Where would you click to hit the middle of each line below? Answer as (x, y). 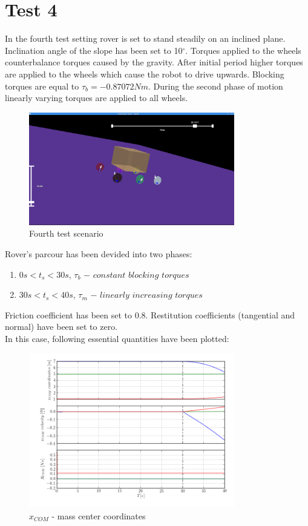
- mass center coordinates (99, 515)
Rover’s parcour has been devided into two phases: (99, 254)
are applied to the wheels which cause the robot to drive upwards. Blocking (145, 74)
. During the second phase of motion (216, 86)
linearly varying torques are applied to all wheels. (97, 98)
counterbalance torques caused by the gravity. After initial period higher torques (154, 62)
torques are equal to (42, 86)
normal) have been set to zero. (61, 327)
